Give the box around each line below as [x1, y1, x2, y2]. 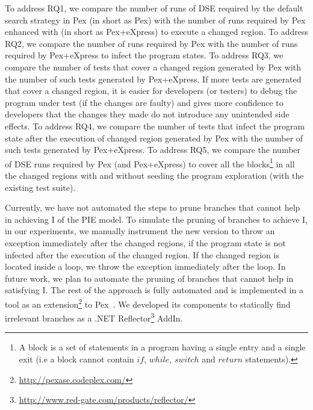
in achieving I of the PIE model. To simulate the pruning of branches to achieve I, [5, 213, 308, 225]
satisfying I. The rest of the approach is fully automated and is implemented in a [5, 284, 303, 296]
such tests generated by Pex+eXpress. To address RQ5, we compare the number [5, 143, 301, 156]
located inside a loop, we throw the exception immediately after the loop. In [5, 260, 286, 273]
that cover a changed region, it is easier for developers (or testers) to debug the [5, 84, 297, 97]
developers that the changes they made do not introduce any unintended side [5, 108, 290, 120]
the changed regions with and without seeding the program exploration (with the [5, 169, 304, 181]
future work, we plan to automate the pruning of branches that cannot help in [5, 272, 294, 284]
